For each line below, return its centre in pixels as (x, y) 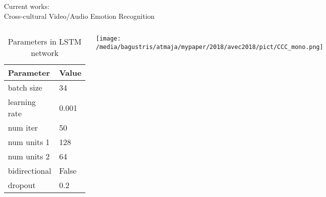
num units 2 (29, 156)
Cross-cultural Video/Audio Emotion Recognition (79, 16)
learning (22, 102)
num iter (23, 128)
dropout (22, 185)
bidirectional (30, 171)
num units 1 (29, 142)
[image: (108, 39)
